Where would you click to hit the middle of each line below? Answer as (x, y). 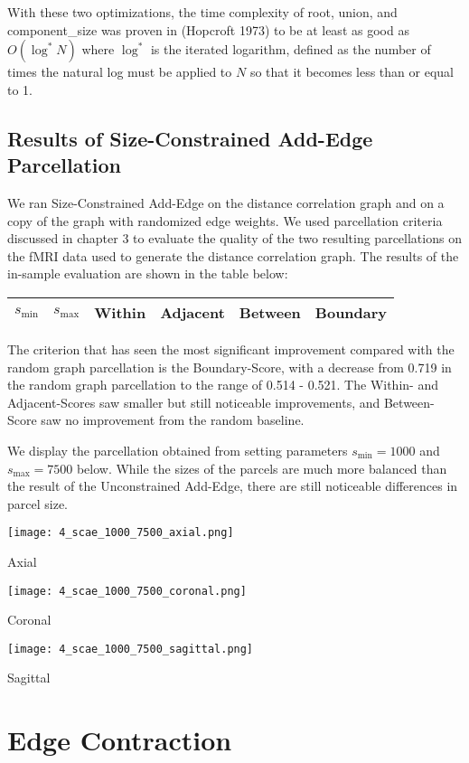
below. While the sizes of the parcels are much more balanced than (262, 468)
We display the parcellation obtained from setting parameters (178, 450)
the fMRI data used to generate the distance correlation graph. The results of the (233, 255)
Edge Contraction (120, 740)
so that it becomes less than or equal (352, 72)
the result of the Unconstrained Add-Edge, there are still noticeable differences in (233, 486)
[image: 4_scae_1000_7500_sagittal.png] (131, 649)
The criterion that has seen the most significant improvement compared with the (231, 349)
